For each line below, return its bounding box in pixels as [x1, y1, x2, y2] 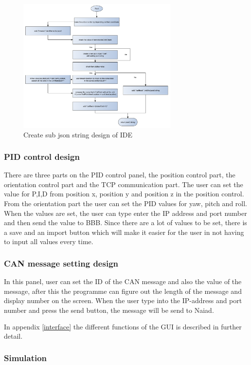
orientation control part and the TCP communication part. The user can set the [4, 179, 243, 189]
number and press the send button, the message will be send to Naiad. [4, 305, 214, 315]
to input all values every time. [4, 236, 93, 247]
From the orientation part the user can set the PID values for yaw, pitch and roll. [4, 198, 247, 208]
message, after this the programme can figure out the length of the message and [4, 286, 242, 296]
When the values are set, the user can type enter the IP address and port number [4, 208, 247, 218]
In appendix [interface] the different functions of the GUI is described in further [4, 321, 242, 331]
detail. [4, 331, 23, 341]
